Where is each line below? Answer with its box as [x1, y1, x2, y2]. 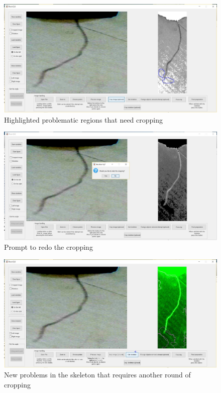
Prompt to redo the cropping [4, 242, 93, 252]
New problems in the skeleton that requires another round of [4, 369, 191, 380]
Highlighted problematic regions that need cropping [4, 114, 163, 125]
